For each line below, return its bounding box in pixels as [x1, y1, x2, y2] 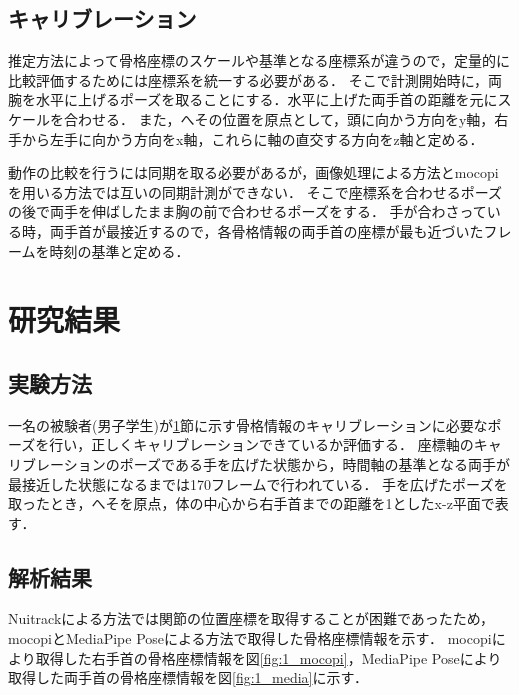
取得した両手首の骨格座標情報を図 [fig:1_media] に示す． [8, 667, 368, 688]
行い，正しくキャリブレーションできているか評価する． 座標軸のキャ [49, 434, 502, 455]
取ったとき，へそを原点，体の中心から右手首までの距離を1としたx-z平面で [8, 493, 495, 514]
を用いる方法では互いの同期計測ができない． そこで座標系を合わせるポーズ [8, 181, 502, 202]
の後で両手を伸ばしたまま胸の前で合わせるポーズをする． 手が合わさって [8, 201, 487, 222]
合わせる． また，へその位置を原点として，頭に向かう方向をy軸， [63, 108, 495, 129]
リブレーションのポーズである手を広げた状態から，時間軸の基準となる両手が [8, 453, 511, 474]
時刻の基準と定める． [49, 240, 190, 261]
